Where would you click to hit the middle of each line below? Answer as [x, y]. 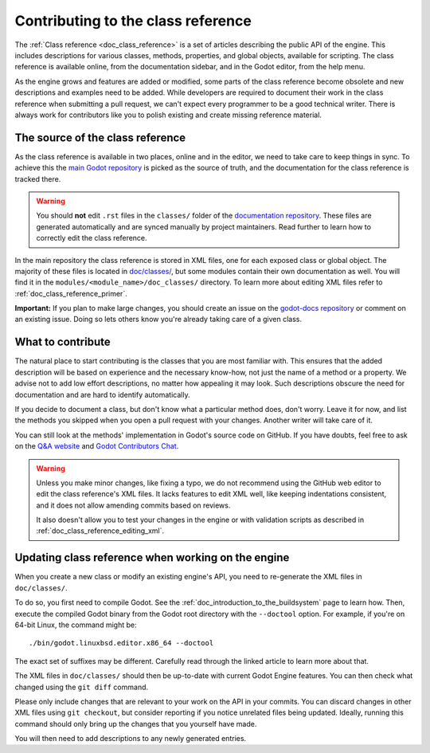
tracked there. [38, 178]
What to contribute [63, 342]
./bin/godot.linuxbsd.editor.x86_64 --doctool [121, 643]
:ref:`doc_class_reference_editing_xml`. [100, 531]
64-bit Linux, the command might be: [76, 625]
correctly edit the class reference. [92, 238]
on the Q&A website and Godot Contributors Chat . [97, 446]
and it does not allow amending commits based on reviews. [133, 505]
